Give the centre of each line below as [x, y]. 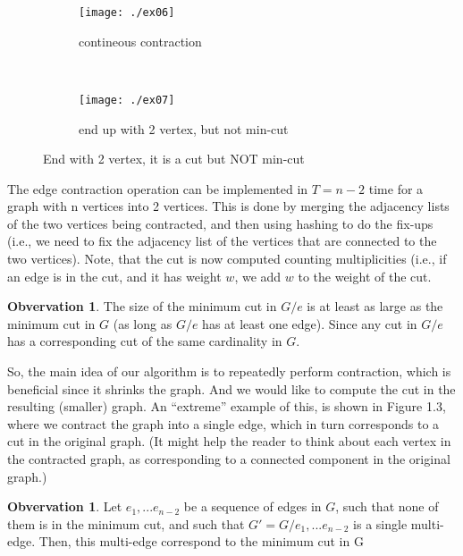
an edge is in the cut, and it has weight [114, 276]
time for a [396, 188]
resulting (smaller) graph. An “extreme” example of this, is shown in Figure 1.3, [227, 406]
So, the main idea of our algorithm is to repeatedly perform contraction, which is [229, 371]
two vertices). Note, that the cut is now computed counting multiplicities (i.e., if [227, 259]
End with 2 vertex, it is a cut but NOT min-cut [174, 159]
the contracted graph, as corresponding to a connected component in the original [229, 459]
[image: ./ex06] [127, 13]
